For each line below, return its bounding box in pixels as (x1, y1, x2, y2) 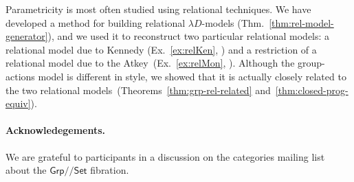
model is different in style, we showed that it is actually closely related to (38, 69, 346, 83)
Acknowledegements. (5, 123, 106, 137)
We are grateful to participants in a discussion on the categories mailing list (5, 149, 325, 163)
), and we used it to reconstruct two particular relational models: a (47, 29, 330, 43)
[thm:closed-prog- (275, 82, 349, 97)
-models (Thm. (201, 15, 265, 30)
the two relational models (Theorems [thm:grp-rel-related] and (5, 82, 271, 97)
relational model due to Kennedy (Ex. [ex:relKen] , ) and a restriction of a (5, 42, 317, 56)
